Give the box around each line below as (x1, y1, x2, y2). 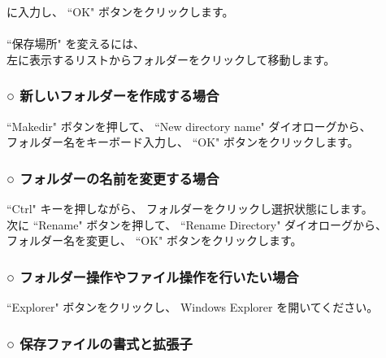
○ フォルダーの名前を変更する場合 (7, 168, 219, 188)
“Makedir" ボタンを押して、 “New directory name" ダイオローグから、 (7, 117, 371, 134)
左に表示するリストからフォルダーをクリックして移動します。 (7, 50, 336, 68)
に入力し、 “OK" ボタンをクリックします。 (7, 3, 234, 20)
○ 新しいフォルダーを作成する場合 (7, 85, 219, 106)
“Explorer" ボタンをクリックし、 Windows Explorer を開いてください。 (7, 299, 379, 315)
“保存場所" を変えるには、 (7, 35, 145, 52)
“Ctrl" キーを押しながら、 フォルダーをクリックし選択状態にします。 (7, 200, 373, 216)
